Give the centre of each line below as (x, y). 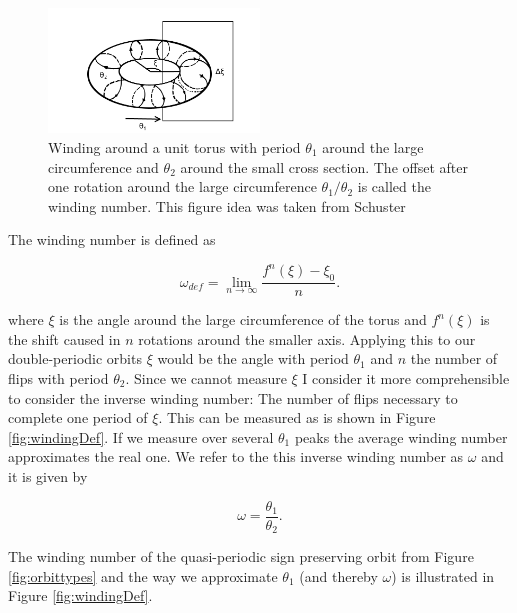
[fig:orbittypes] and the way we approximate (143, 575)
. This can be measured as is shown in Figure (297, 417)
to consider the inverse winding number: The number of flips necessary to (233, 397)
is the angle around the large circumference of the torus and (243, 319)
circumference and (103, 166)
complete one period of (78, 417)
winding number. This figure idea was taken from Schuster (227, 205)
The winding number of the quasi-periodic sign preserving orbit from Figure (241, 556)
